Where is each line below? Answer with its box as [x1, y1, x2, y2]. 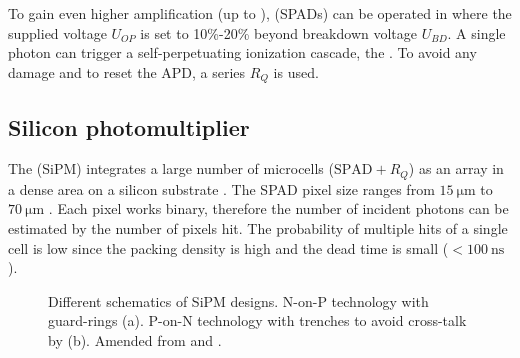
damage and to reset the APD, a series [8, 61, 246, 82]
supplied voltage [8, 22, 107, 43]
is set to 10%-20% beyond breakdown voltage [140, 22, 417, 43]
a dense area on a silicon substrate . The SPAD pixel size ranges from [8, 178, 435, 199]
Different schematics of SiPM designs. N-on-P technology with [48, 290, 429, 311]
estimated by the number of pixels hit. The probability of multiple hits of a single [8, 218, 508, 239]
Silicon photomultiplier [8, 111, 250, 142]
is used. [273, 61, 319, 82]
